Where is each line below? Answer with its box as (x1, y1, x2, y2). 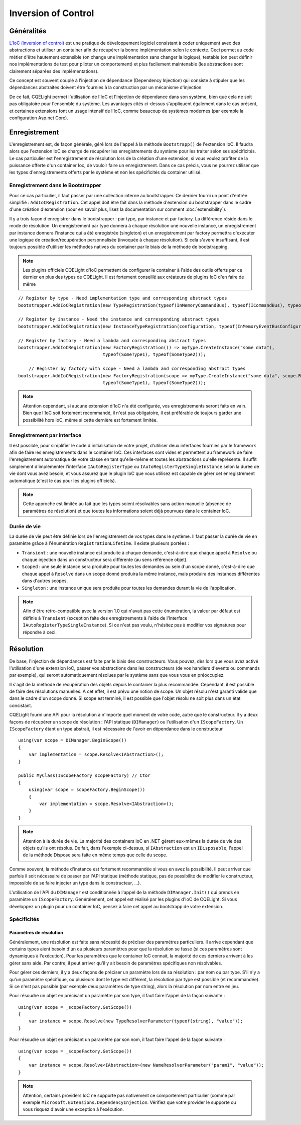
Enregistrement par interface (9, 432, 82, 439)
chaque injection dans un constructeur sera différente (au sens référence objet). (22, 556, 188, 563)
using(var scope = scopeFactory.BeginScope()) (28, 787, 145, 792)
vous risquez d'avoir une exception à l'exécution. (23, 1106, 124, 1112)
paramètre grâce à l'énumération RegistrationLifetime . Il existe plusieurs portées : (9, 540, 189, 546)
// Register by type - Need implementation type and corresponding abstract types (18, 295, 227, 301)
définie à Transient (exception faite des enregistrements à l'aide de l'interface (23, 615, 188, 621)
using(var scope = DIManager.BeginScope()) (18, 738, 127, 743)
